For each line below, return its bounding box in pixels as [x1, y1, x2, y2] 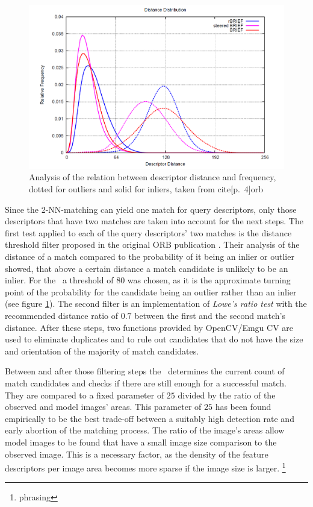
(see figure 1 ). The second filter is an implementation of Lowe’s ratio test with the [5, 297, 307, 310]
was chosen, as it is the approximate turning [127, 274, 291, 286]
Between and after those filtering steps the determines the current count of [5, 365, 285, 377]
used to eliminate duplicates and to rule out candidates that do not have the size [5, 333, 303, 345]
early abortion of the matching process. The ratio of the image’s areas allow [5, 424, 285, 436]
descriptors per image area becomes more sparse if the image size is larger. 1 [5, 460, 286, 474]
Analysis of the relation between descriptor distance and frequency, [29, 171, 276, 183]
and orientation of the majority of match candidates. [5, 344, 199, 357]
